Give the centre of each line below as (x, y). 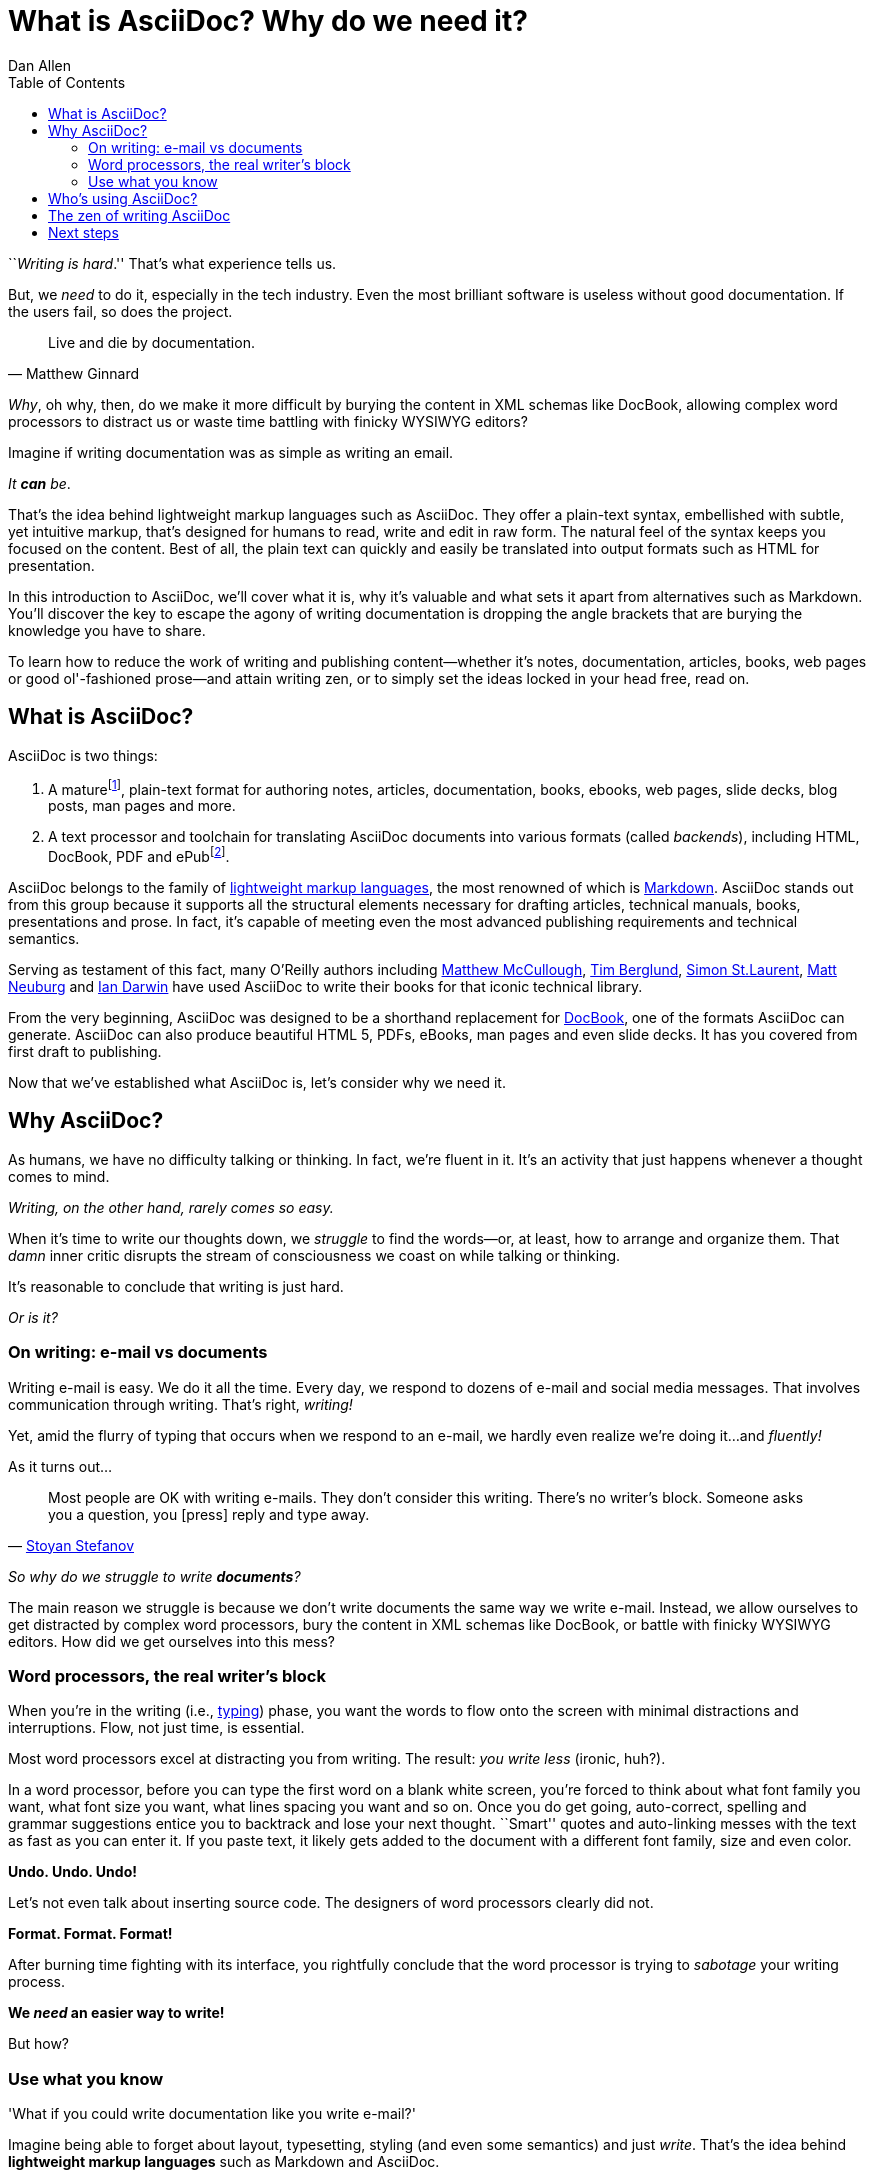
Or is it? (33, 1317)
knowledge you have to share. (107, 630)
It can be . (39, 483)
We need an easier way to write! (116, 2013)
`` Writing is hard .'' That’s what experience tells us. (172, 263)
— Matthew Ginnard (74, 373)
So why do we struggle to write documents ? (154, 1576)
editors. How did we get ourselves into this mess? (171, 1641)
